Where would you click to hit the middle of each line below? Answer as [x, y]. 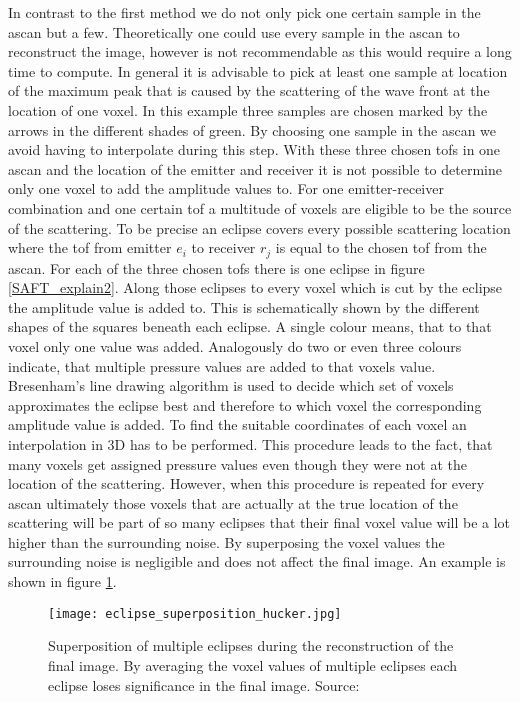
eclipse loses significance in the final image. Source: [204, 684]
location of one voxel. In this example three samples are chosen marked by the [248, 109]
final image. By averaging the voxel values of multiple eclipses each [253, 664]
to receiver [223, 247]
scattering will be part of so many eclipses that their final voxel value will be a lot [259, 522]
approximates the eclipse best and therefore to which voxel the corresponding [245, 404]
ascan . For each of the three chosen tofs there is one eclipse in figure [216, 267]
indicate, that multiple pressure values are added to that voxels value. [222, 365]
